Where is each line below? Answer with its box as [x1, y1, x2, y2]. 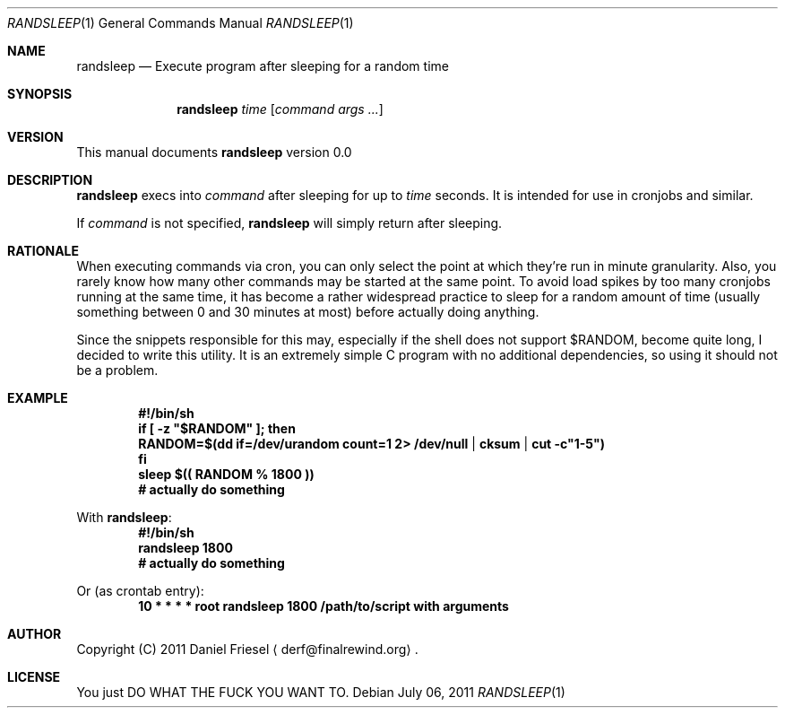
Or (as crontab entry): [76, 583, 204, 598]
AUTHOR [7, 626, 62, 641]
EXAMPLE [7, 390, 68, 405]
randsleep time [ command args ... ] [177, 101, 384, 117]
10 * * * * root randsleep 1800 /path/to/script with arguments [138, 598, 509, 614]
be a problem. [76, 362, 159, 378]
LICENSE [7, 669, 61, 684]
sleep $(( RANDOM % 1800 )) [138, 466, 315, 482]
